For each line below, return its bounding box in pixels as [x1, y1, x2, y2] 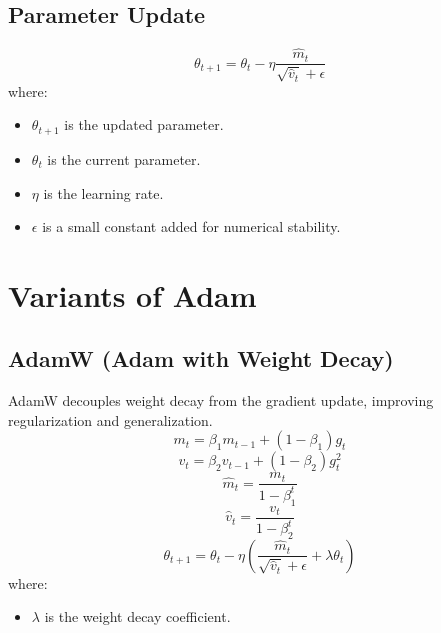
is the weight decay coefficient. [44, 606, 231, 627]
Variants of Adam [8, 274, 257, 315]
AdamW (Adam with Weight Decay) [8, 343, 394, 374]
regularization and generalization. [8, 409, 213, 430]
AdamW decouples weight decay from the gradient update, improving [8, 390, 434, 411]
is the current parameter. [47, 148, 201, 169]
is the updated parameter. [64, 114, 224, 135]
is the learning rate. [43, 182, 164, 203]
